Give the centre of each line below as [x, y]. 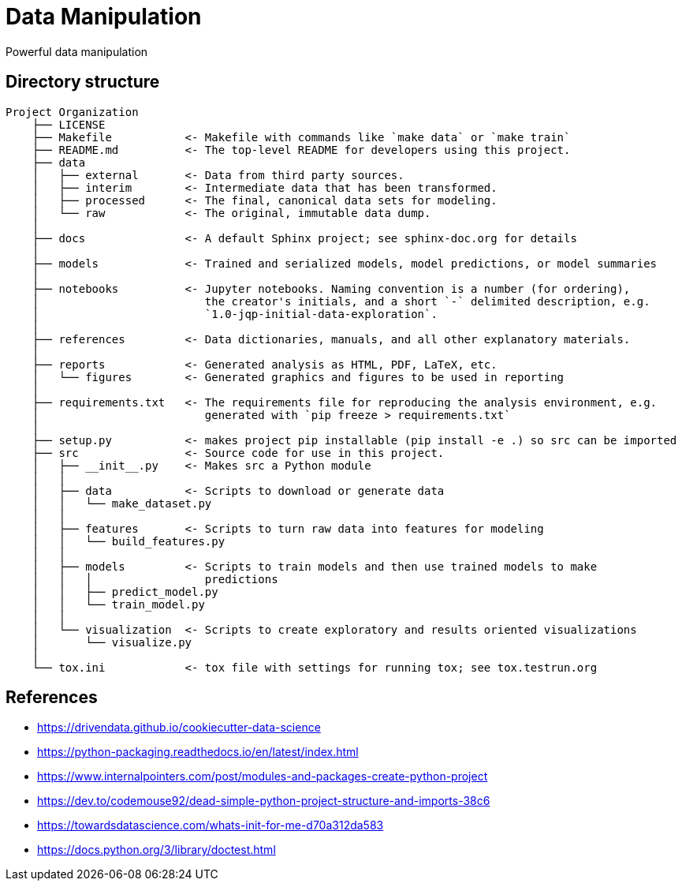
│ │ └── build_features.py [129, 541]
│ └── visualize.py [112, 642]
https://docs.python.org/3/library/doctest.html [157, 850]
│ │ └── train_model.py [118, 604]
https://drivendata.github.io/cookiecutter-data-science [179, 728]
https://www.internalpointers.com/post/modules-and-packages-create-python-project [263, 777]
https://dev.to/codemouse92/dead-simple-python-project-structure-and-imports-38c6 [264, 801]
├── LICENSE [69, 124]
